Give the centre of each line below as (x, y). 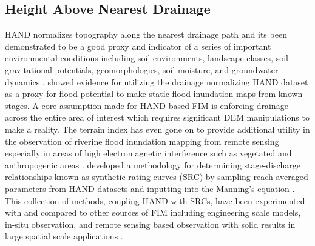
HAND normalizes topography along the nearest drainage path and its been (146, 34)
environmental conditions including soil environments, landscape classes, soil (147, 58)
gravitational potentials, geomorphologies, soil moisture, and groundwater (142, 69)
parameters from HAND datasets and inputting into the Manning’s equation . (150, 188)
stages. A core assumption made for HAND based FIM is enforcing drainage (147, 105)
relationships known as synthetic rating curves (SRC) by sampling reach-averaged (157, 177)
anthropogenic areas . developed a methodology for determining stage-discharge (153, 165)
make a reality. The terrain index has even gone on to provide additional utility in (157, 129)
